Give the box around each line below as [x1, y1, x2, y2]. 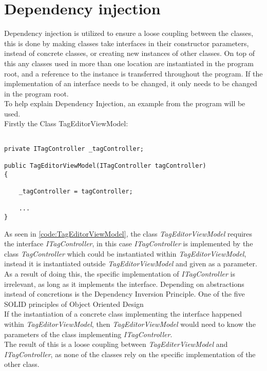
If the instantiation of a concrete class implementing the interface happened [4, 308, 242, 319]
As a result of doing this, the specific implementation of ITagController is [4, 268, 235, 279]
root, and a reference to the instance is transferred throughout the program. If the [4, 68, 263, 79]
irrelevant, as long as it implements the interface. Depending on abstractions [4, 278, 244, 289]
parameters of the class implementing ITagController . [4, 328, 173, 339]
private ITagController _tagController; [4, 145, 144, 152]
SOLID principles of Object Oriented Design [4, 298, 144, 309]
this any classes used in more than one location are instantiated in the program [4, 57, 254, 68]
